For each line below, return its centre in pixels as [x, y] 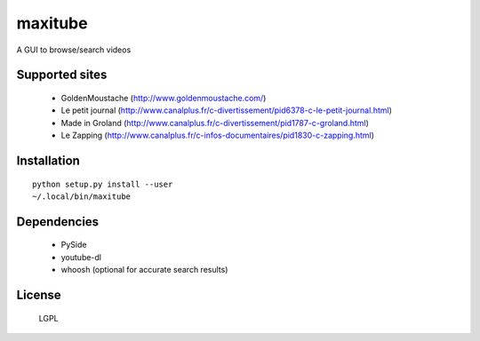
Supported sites [62, 75]
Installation [48, 160]
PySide [74, 245]
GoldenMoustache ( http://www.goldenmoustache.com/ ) [164, 98]
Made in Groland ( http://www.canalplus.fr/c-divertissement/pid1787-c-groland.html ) [215, 123]
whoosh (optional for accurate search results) [144, 270]
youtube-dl [81, 257]
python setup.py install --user [103, 184]
